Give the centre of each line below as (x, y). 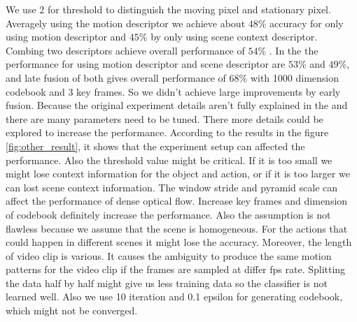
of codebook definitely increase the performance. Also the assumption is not (168, 214)
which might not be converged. (72, 310)
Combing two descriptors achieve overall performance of (125, 50)
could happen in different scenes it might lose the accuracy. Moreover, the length (179, 242)
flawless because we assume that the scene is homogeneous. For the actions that (177, 228)
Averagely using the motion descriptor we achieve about (126, 23)
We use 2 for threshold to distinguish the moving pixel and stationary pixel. (168, 9)
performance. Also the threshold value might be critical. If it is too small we (169, 160)
